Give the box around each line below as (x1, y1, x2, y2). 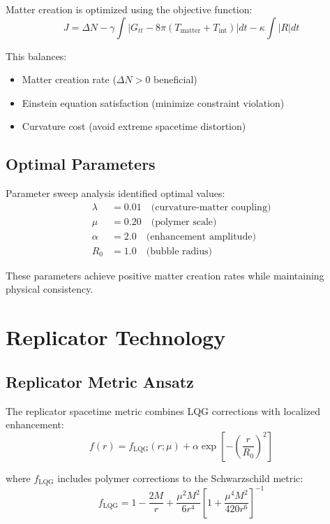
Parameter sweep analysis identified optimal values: (6, 186, 225, 201)
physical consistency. (6, 282, 93, 296)
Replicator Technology (6, 323, 226, 351)
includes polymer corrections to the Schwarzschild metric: (57, 470, 303, 485)
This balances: (6, 48, 67, 63)
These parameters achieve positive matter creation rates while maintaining (6, 268, 324, 282)
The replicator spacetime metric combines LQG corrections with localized (6, 403, 320, 418)
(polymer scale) (151, 217, 217, 227)
